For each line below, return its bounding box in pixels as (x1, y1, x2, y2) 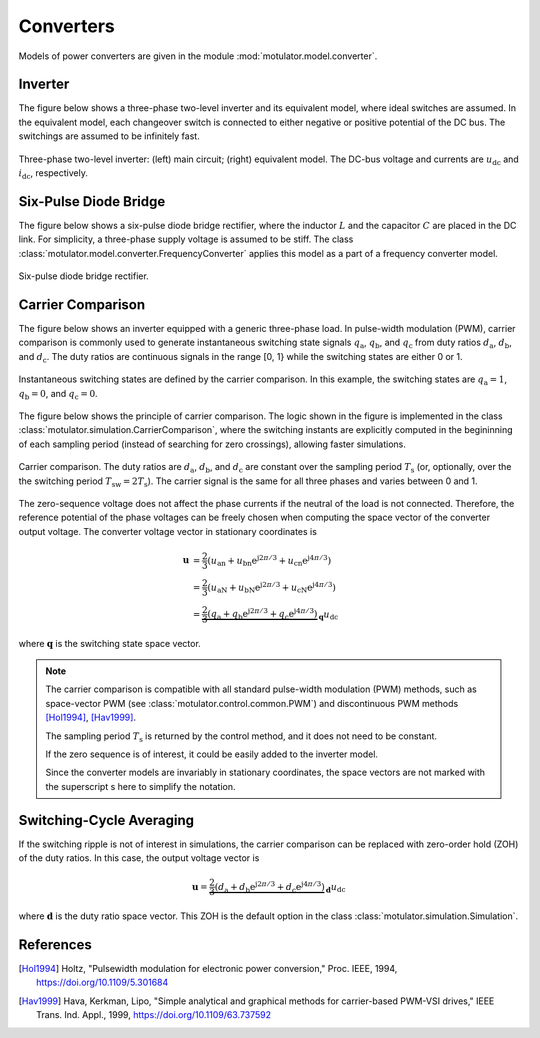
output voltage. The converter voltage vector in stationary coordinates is (18, 525, 317, 537)
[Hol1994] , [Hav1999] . (45, 711, 137, 724)
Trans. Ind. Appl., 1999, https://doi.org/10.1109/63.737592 (36, 1009, 272, 1021)
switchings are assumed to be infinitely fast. (18, 130, 200, 142)
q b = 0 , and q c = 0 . (18, 387, 99, 402)
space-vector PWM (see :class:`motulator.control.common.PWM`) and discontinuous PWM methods (45, 697, 459, 709)
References (18, 936, 92, 953)
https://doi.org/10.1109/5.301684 (36, 976, 169, 989)
